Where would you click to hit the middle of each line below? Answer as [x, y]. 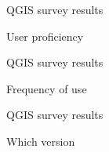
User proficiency [45, 36]
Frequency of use [47, 88]
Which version [41, 141]
